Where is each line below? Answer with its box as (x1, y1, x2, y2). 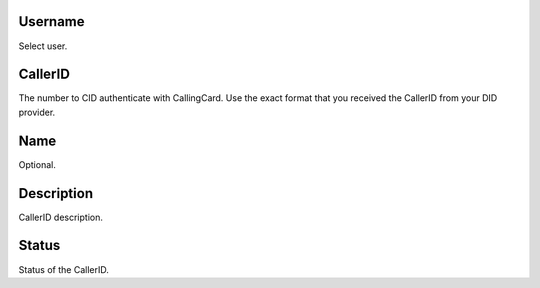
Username (18, 13, 85, 30)
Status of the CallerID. (18, 263, 109, 275)
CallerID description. (18, 211, 104, 223)
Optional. (18, 158, 57, 170)
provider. (18, 106, 56, 118)
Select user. (18, 40, 68, 52)
